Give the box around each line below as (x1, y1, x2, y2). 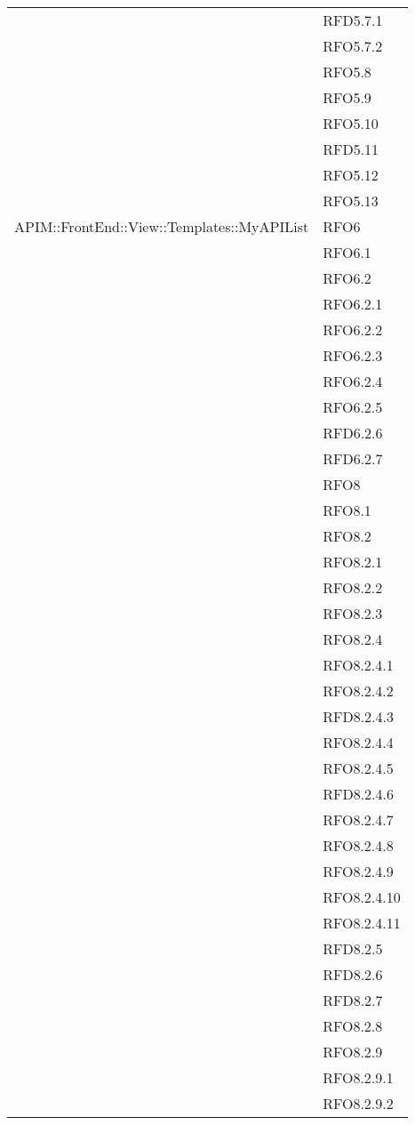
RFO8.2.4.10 (323, 887, 401, 907)
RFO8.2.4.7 (323, 809, 394, 830)
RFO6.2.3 (323, 345, 383, 366)
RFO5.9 (323, 87, 371, 108)
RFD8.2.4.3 (323, 706, 394, 727)
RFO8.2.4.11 (323, 912, 401, 933)
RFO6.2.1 (323, 293, 383, 314)
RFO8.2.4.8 (323, 835, 394, 856)
